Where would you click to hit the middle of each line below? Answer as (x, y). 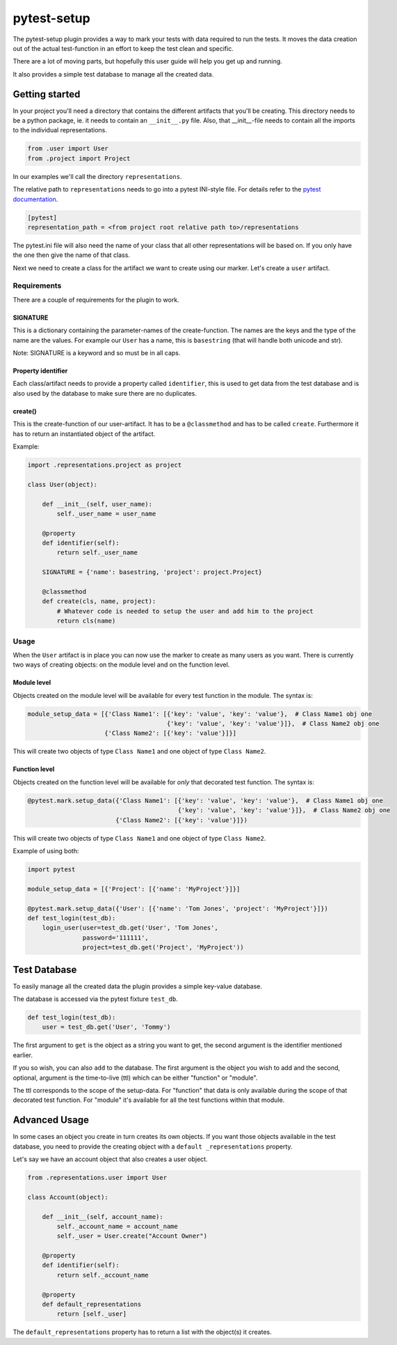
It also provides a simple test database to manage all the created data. (113, 74)
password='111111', (115, 938)
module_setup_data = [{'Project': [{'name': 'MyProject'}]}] (134, 889)
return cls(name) (86, 621)
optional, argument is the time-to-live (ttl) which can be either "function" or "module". (135, 1078)
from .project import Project (79, 158)
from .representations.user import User (97, 1177)
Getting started (47, 94)
